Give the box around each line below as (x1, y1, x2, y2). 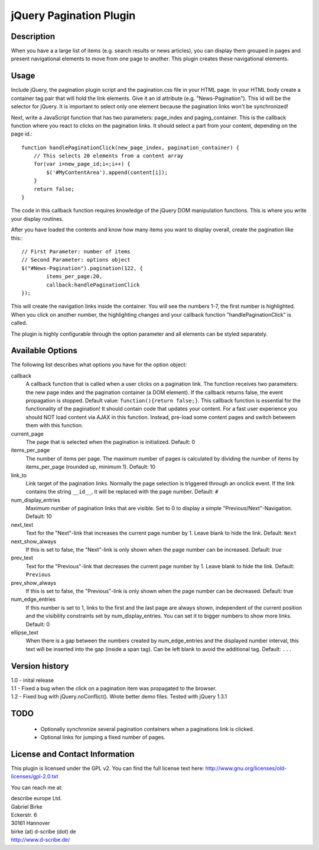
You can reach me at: (11, 784, 63, 791)
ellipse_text (11, 629, 38, 636)
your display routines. (11, 215, 64, 222)
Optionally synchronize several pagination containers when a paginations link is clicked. (40, 725, 255, 732)
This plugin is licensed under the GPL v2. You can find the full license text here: (11, 765, 204, 772)
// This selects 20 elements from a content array (33, 153, 184, 159)
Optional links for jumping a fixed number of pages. (40, 734, 165, 741)
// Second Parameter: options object (21, 256, 131, 263)
